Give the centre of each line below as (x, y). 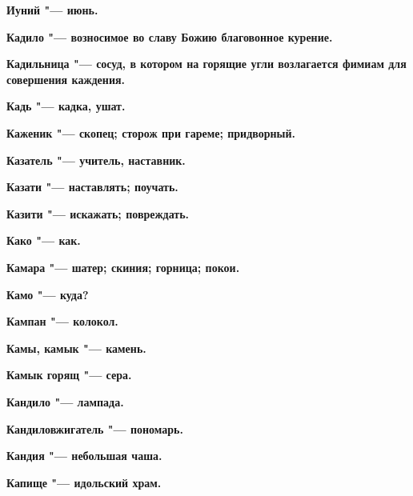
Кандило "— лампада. (65, 401)
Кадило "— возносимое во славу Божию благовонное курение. (170, 36)
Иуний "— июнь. (52, 10)
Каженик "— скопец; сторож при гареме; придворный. (151, 132)
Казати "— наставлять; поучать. (92, 187)
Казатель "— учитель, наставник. (96, 160)
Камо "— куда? (48, 294)
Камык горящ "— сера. (69, 375)
